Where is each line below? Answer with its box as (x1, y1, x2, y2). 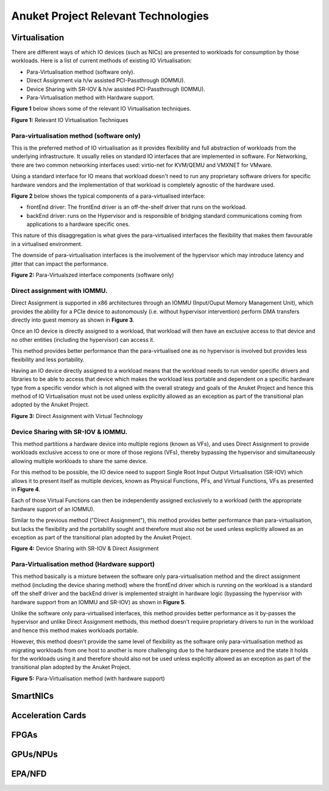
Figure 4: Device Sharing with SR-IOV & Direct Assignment (11, 545, 159, 552)
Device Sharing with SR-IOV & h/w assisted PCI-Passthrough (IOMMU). (26, 85, 205, 93)
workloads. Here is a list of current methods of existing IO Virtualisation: (11, 57, 192, 64)
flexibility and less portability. (11, 356, 85, 363)
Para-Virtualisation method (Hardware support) (11, 560, 155, 569)
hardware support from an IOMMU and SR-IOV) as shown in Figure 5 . (11, 598, 186, 605)
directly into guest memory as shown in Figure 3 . (11, 316, 135, 323)
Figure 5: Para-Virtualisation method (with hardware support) (11, 674, 165, 682)
